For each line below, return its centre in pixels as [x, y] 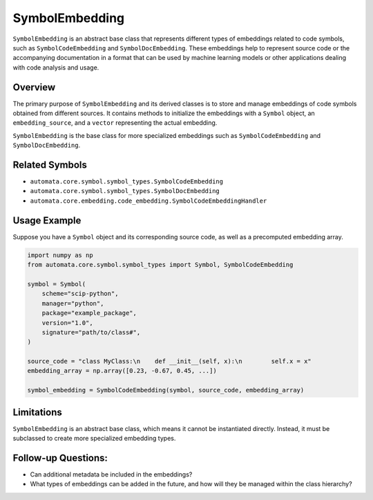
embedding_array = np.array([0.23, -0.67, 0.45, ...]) [122, 371]
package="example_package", [89, 313]
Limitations [37, 412]
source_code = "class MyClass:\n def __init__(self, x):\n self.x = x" [170, 361]
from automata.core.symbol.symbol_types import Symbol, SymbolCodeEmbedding [160, 265]
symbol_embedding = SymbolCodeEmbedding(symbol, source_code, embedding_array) [166, 390]
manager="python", [73, 303]
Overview [34, 87]
